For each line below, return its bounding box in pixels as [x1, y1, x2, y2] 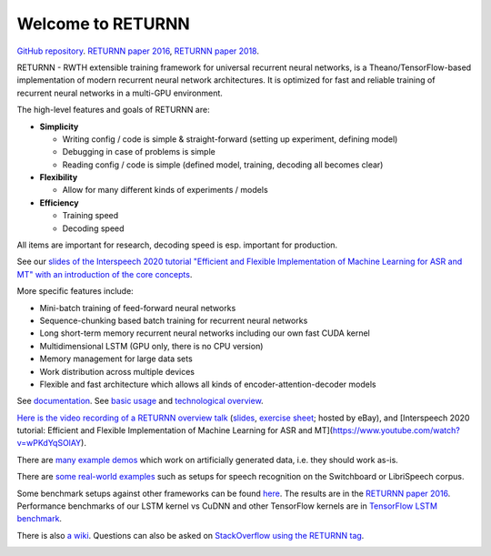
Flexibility [39, 172, 78, 183]
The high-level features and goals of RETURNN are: [16, 105, 210, 116]
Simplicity [39, 121, 79, 132]
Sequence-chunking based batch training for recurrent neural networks [39, 315, 308, 326]
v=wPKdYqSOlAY [16, 438, 82, 449]
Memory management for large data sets [39, 353, 193, 364]
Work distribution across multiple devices [39, 366, 195, 377]
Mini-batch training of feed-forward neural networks [39, 302, 236, 313]
